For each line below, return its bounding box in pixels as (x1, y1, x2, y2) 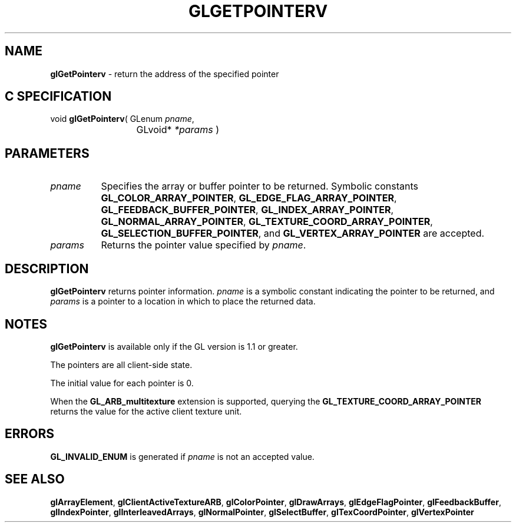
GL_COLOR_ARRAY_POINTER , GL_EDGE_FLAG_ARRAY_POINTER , (101, 192, 397, 204)
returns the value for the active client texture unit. (50, 406, 242, 416)
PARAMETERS (5, 145, 90, 161)
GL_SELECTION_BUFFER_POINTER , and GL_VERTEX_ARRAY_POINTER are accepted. (101, 227, 485, 240)
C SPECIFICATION (5, 89, 112, 104)
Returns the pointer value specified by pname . (101, 239, 306, 251)
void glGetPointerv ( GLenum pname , (50, 114, 194, 124)
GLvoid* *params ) (136, 124, 219, 136)
